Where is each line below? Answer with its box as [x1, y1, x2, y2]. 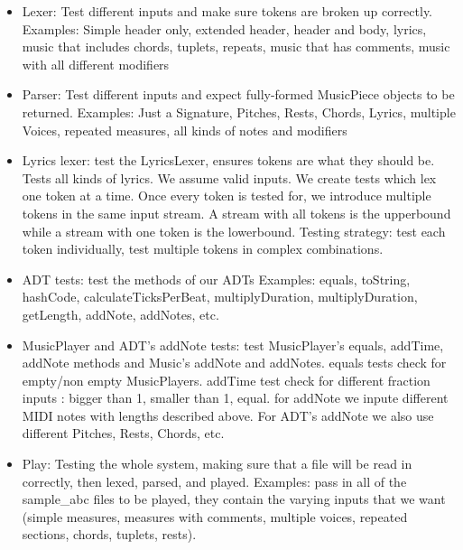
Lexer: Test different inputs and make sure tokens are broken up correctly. [22, 2, 432, 20]
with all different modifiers [22, 54, 170, 73]
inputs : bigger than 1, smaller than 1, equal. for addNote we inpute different [22, 388, 449, 407]
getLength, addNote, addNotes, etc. [22, 304, 219, 323]
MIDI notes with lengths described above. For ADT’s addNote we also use [22, 406, 434, 424]
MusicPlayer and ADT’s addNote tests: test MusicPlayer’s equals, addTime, [22, 335, 444, 354]
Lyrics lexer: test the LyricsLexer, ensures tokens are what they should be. [22, 151, 435, 170]
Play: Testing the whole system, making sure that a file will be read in [22, 454, 412, 473]
